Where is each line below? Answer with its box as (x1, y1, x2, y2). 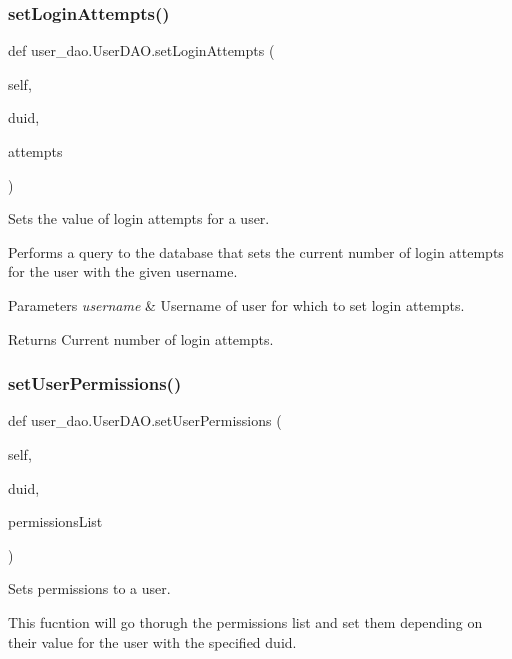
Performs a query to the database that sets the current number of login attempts (8, 241, 504, 262)
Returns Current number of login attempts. (8, 328, 274, 349)
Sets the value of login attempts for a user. (8, 208, 270, 229)
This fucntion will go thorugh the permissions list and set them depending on (8, 611, 483, 632)
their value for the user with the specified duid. (8, 631, 297, 652)
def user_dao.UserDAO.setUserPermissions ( (8, 410, 282, 431)
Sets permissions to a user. (8, 578, 171, 599)
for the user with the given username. (8, 261, 238, 282)
